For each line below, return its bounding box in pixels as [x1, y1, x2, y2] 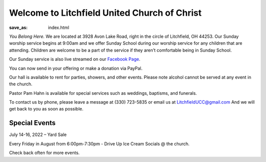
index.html [48, 25, 69, 30]
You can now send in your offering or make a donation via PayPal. [9, 65, 143, 71]
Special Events [9, 119, 56, 127]
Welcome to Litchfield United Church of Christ [9, 7, 202, 18]
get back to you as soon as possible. [9, 106, 84, 112]
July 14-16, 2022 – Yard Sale [9, 132, 67, 137]
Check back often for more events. [9, 150, 80, 156]
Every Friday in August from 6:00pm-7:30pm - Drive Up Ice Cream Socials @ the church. [9, 140, 190, 147]
